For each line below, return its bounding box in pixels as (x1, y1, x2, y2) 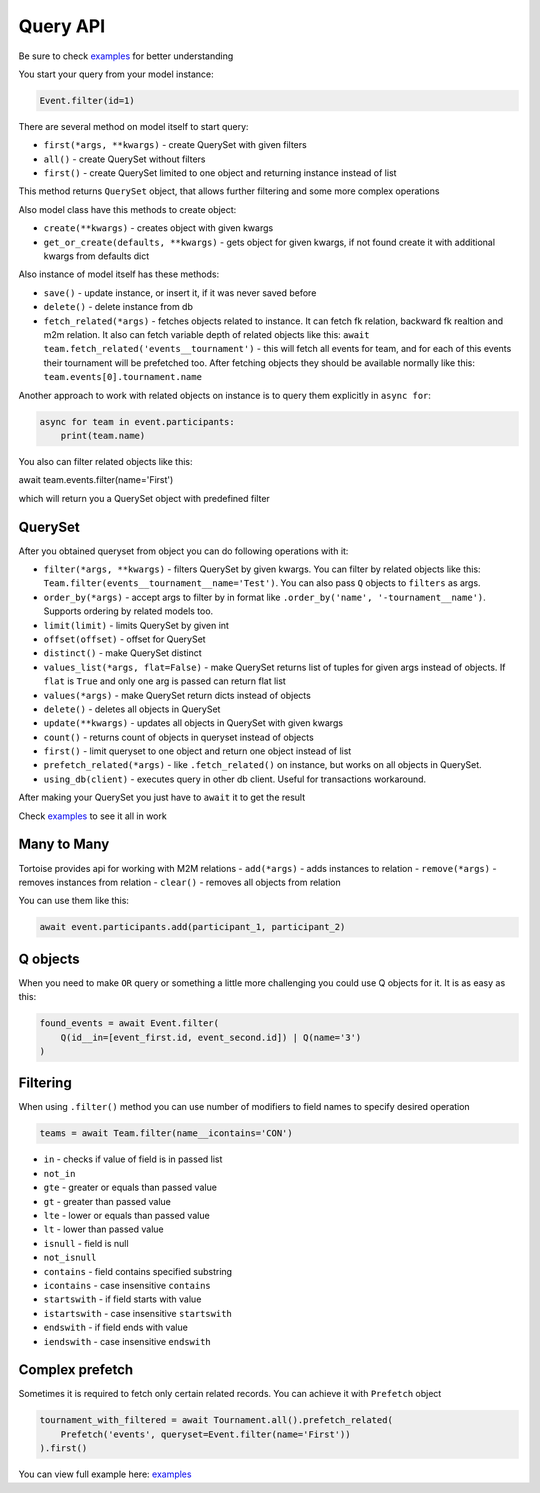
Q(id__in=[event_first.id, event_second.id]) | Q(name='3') (60, 1031, 362, 1043)
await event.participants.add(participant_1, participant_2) (39, 921, 346, 933)
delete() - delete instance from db (43, 301, 194, 313)
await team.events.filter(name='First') (18, 474, 174, 486)
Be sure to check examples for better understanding (18, 50, 234, 62)
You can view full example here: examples (18, 1468, 192, 1480)
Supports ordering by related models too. (43, 605, 214, 617)
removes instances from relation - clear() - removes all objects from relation (18, 876, 341, 888)
